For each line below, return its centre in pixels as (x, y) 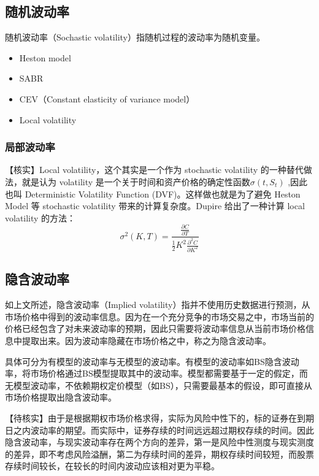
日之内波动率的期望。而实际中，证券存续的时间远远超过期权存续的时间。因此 (159, 430)
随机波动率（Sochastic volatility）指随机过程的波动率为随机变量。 (135, 37)
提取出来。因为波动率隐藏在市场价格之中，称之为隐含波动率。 (146, 340)
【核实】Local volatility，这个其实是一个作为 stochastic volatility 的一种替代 (154, 170)
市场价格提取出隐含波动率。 (61, 397)
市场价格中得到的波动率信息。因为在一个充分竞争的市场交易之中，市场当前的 (159, 316)
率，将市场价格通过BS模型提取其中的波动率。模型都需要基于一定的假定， (152, 373)
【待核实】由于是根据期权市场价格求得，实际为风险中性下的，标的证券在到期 (159, 417)
